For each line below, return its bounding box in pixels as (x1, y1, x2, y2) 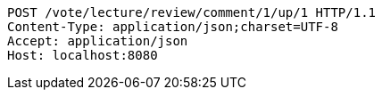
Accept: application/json (7, 34, 188, 48)
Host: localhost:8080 (7, 48, 158, 62)
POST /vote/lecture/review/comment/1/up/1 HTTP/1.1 (7, 5, 377, 20)
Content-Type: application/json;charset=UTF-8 (7, 20, 338, 34)
